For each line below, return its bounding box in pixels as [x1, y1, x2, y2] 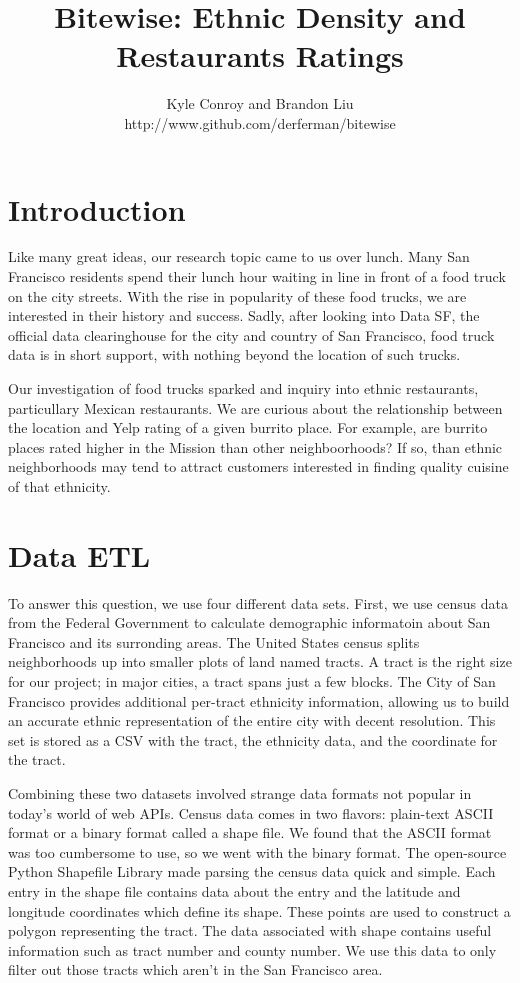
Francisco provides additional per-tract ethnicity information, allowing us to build [8, 690, 510, 711]
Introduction [8, 188, 186, 229]
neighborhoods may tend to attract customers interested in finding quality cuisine [8, 456, 509, 477]
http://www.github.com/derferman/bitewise [124, 112, 396, 133]
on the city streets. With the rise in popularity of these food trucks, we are [8, 285, 467, 306]
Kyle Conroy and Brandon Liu [166, 93, 354, 114]
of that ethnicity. [8, 475, 111, 496]
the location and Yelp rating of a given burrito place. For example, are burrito [8, 417, 488, 438]
